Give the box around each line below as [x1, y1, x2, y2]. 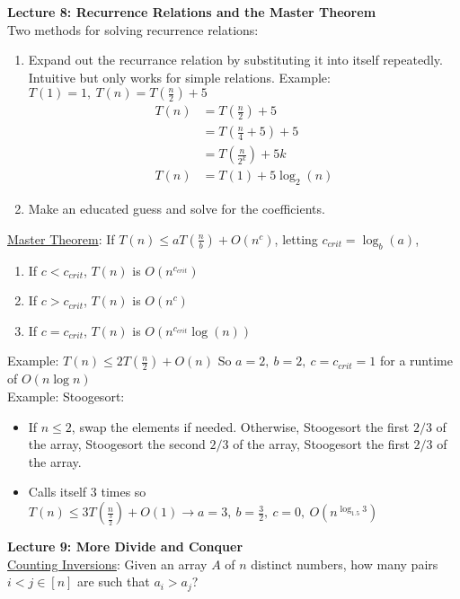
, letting [274, 229, 318, 248]
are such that [77, 572, 150, 591]
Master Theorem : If [7, 229, 115, 248]
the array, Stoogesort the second [28, 435, 206, 454]
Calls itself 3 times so [28, 482, 146, 501]
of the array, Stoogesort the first [233, 435, 410, 454]
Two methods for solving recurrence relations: [7, 20, 259, 39]
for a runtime [379, 351, 453, 370]
